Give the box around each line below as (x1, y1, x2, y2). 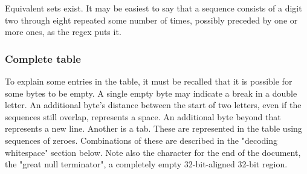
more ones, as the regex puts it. (5, 25, 121, 38)
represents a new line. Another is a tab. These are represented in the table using (5, 122, 302, 135)
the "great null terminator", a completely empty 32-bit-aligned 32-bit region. (5, 158, 288, 170)
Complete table (5, 51, 81, 66)
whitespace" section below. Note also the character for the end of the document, (5, 146, 301, 158)
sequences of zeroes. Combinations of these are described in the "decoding (5, 134, 278, 146)
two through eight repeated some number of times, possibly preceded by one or (5, 13, 298, 26)
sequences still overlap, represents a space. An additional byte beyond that (5, 110, 281, 123)
